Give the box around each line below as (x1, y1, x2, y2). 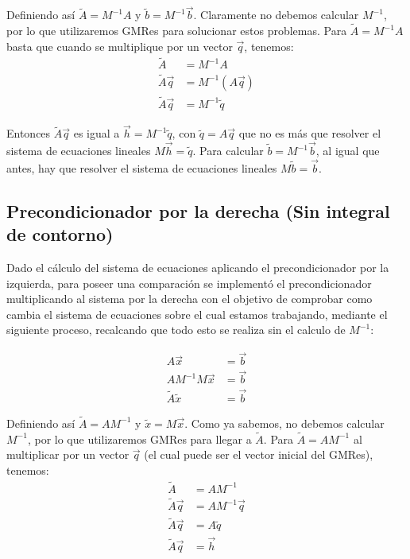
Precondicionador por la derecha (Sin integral (6, 198, 390, 223)
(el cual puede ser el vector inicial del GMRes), (144, 446, 373, 463)
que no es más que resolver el (238, 125, 381, 142)
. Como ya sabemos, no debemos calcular (184, 414, 385, 431)
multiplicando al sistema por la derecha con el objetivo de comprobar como (6, 290, 373, 307)
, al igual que (315, 142, 380, 158)
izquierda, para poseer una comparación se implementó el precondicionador (6, 274, 372, 291)
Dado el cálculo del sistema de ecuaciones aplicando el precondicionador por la (6, 259, 389, 275)
